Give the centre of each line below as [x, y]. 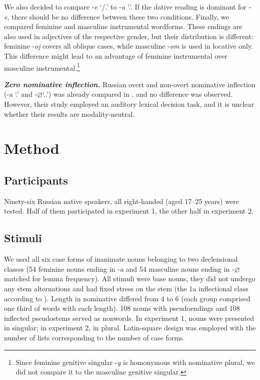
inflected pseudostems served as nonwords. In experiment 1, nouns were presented [129, 318]
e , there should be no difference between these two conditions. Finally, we [116, 16]
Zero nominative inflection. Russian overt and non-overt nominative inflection [130, 84]
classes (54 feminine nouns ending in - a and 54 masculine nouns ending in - [119, 268]
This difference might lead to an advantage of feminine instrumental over [116, 55]
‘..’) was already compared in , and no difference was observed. [138, 94]
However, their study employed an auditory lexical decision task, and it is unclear [129, 104]
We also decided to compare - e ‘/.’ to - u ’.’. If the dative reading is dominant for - [128, 7]
